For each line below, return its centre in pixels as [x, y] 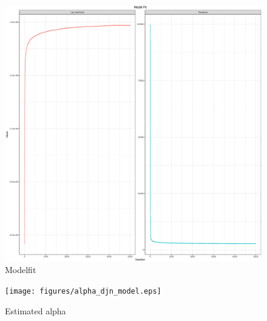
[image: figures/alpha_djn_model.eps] [83, 291]
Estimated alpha [35, 310]
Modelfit [21, 270]
